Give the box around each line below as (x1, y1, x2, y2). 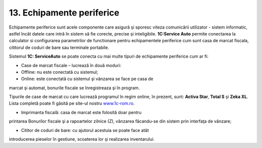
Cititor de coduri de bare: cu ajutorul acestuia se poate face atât (21, 127, 149, 133)
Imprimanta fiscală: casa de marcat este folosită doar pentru (21, 109, 142, 115)
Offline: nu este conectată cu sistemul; (21, 69, 98, 75)
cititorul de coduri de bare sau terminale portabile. (9, 44, 109, 50)
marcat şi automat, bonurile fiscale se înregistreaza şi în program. (9, 85, 140, 91)
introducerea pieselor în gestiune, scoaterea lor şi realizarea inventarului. (9, 136, 155, 142)
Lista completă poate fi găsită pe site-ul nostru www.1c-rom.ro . (9, 100, 135, 106)
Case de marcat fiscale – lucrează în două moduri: (21, 62, 121, 68)
